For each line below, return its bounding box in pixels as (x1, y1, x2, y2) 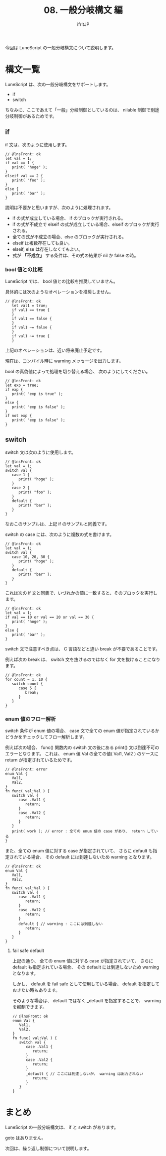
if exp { (5, 387, 23, 392)
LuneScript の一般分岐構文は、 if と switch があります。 (5, 1124, 119, 1130)
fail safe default (12, 947, 45, 953)
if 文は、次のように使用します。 (5, 141, 70, 147)
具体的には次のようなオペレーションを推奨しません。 (5, 289, 114, 295)
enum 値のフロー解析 (5, 715, 56, 722)
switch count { (11, 681, 43, 686)
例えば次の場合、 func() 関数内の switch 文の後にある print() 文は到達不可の (5, 744, 160, 750)
